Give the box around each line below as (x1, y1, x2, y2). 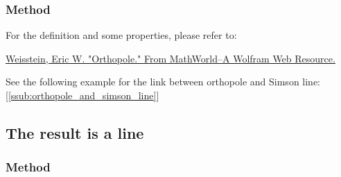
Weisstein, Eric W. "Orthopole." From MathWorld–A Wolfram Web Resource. (6, 51, 335, 65)
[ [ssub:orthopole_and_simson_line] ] (6, 88, 159, 102)
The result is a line (6, 121, 144, 143)
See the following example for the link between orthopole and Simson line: (6, 74, 321, 89)
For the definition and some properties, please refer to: (6, 28, 237, 42)
